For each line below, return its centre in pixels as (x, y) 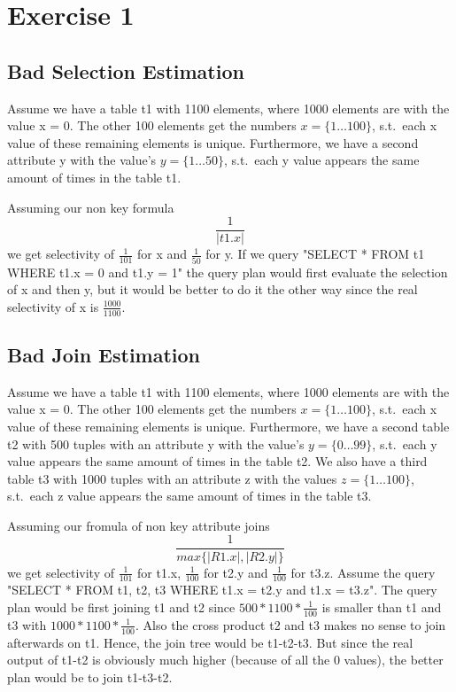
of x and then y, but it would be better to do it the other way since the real (213, 289)
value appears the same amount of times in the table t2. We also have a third (217, 461)
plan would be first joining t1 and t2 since (121, 606)
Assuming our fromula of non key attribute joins (139, 525)
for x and (162, 254)
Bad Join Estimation (104, 354)
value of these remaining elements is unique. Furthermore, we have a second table (228, 426)
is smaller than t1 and (382, 606)
